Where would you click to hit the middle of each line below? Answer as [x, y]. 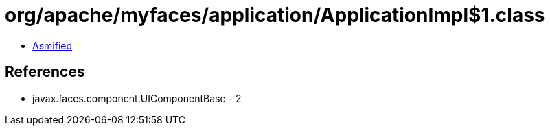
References [45, 72]
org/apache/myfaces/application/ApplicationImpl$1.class [275, 15]
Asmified [53, 45]
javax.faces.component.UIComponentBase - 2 [137, 98]
